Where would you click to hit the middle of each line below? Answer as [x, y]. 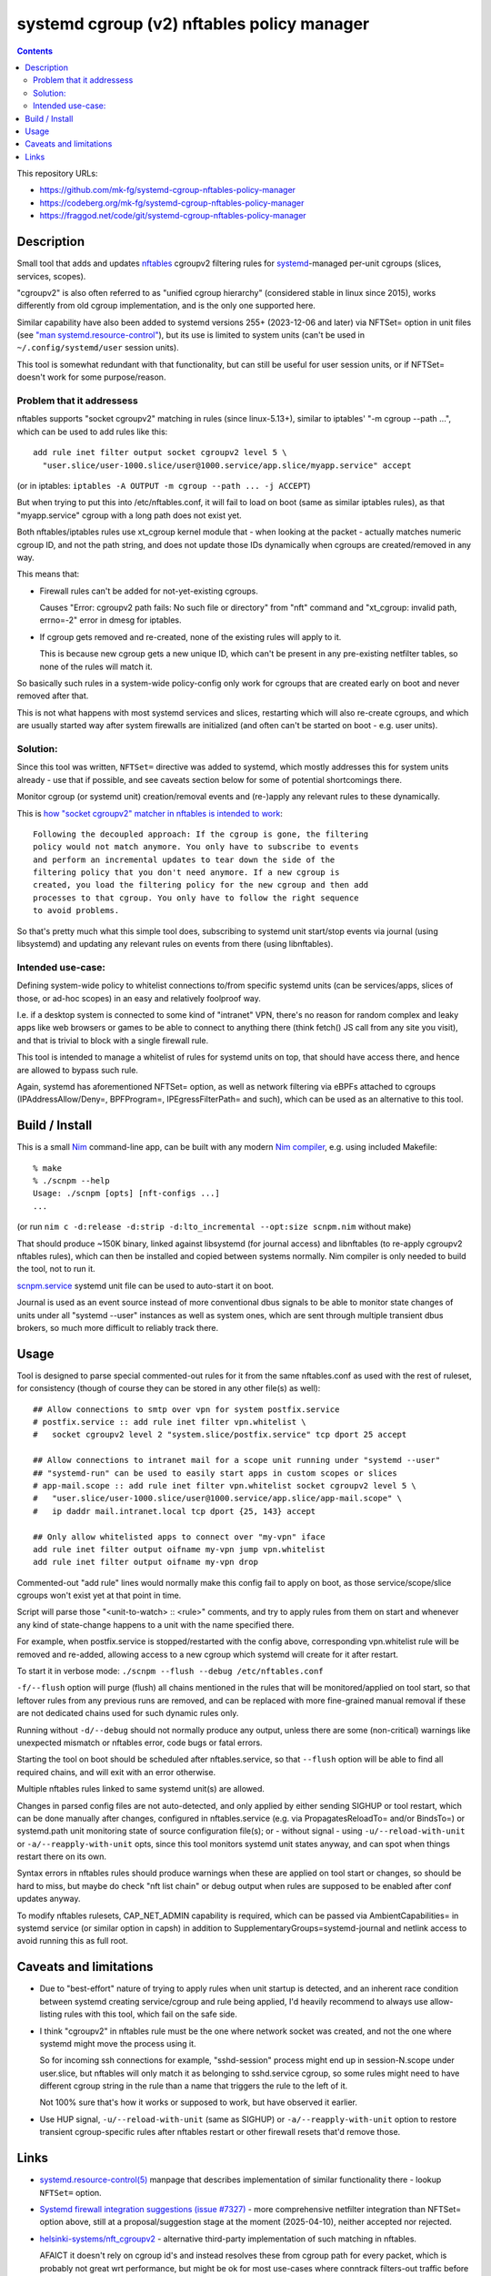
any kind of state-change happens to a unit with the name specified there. [155, 1624]
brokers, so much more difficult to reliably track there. [118, 1327]
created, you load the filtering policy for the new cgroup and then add [201, 885]
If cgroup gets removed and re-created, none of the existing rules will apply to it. [190, 636]
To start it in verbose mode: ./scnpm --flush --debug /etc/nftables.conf [170, 1671]
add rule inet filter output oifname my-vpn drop [146, 1562]
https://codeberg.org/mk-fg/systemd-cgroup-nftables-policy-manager [172, 203]
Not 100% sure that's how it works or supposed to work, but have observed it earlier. [199, 2102]
